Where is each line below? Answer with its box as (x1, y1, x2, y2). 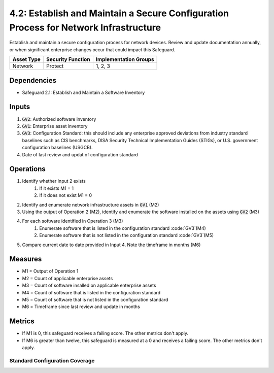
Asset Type (12, 56, 41, 63)
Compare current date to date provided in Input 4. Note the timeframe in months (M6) (22, 242, 201, 248)
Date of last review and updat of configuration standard (22, 151, 138, 157)
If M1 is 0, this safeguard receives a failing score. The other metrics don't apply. (22, 330, 189, 336)
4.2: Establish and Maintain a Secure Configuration (9, 8, 229, 19)
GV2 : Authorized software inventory (22, 116, 96, 122)
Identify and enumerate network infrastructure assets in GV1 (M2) (22, 201, 159, 208)
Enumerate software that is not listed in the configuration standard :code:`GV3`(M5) (39, 232, 214, 239)
